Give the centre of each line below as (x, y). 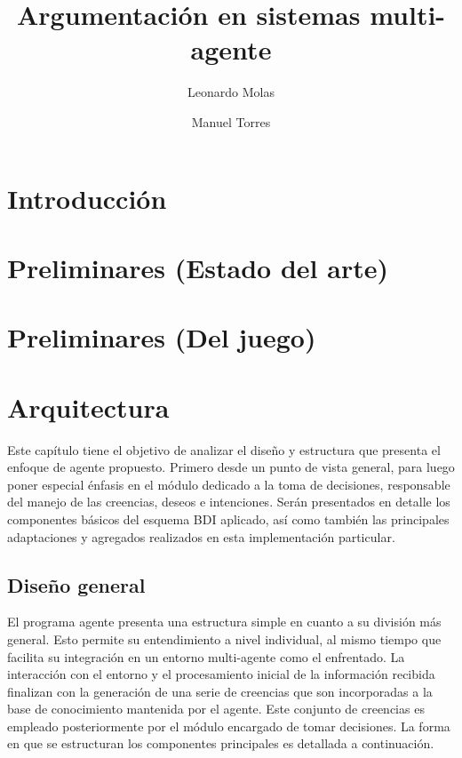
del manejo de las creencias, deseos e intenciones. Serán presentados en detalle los (229, 502)
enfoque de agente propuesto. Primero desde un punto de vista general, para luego (231, 467)
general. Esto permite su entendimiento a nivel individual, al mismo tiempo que (224, 638)
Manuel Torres (231, 121)
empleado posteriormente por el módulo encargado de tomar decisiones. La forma (229, 726)
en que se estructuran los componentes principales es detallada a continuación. (221, 743)
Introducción (87, 198)
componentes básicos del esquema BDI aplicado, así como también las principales (228, 519)
